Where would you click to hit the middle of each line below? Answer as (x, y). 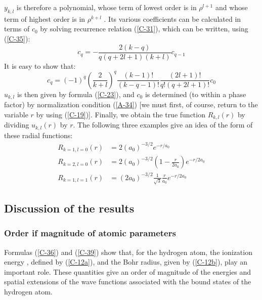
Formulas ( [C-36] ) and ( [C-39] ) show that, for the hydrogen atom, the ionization (128, 252)
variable (16, 114)
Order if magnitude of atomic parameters (90, 233)
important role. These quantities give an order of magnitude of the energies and (128, 271)
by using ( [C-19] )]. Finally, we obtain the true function (121, 114)
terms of (17, 29)
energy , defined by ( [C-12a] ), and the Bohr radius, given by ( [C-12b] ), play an (126, 262)
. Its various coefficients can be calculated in (172, 18)
